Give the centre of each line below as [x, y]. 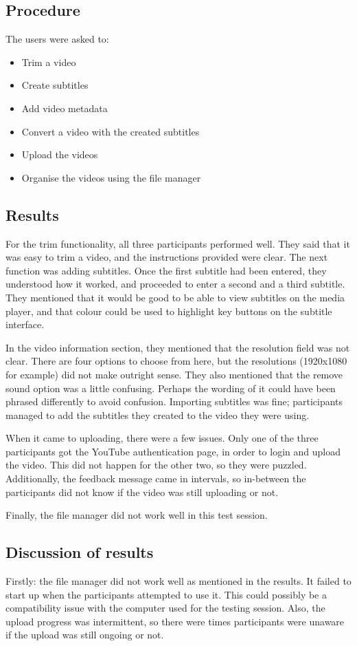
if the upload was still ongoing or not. [85, 635]
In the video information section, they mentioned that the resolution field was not [178, 347]
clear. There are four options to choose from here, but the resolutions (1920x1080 [176, 361]
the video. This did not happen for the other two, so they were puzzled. [156, 465]
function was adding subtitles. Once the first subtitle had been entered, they [166, 270]
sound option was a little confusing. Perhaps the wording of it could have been [171, 388]
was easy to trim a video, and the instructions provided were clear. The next [167, 257]
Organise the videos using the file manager [111, 177]
